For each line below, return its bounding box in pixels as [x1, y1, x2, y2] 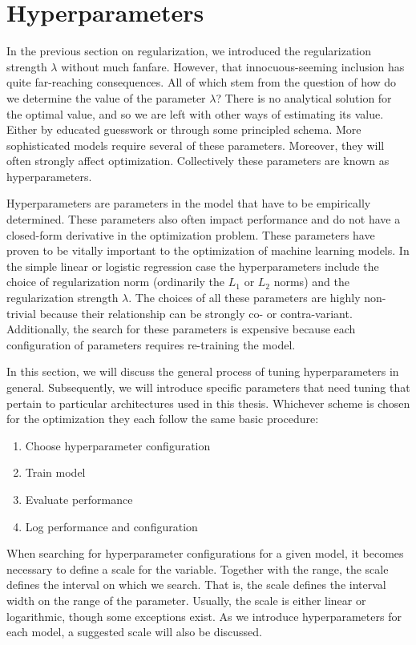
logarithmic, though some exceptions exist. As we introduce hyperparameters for [6, 607, 402, 624]
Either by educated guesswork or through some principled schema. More [6, 121, 361, 138]
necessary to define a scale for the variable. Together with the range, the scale [6, 560, 389, 577]
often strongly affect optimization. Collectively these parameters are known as [6, 152, 390, 169]
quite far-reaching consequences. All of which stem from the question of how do [6, 74, 397, 91]
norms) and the [273, 273, 349, 290]
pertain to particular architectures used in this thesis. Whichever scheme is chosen [6, 394, 410, 411]
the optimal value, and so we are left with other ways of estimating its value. [6, 105, 384, 122]
